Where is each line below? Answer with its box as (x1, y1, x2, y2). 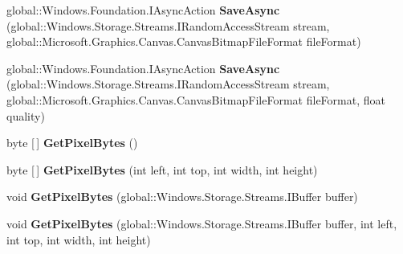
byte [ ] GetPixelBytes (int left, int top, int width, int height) (6, 161, 318, 178)
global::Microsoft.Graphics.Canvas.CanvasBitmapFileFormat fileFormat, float (6, 91, 385, 108)
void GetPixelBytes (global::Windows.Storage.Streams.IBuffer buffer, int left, (6, 215, 397, 231)
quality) (6, 107, 45, 124)
